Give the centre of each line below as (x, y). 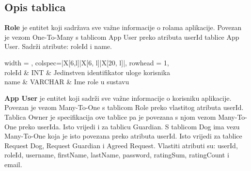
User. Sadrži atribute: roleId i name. (58, 46)
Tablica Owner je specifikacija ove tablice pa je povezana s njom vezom (110, 117)
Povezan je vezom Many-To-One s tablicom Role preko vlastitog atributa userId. (124, 107)
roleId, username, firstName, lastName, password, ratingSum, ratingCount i (117, 155)
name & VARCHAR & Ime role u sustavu (67, 82)
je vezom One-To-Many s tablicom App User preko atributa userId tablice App (122, 37)
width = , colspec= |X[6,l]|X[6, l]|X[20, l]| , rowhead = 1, (87, 62)
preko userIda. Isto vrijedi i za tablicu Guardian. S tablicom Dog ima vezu (129, 126)
